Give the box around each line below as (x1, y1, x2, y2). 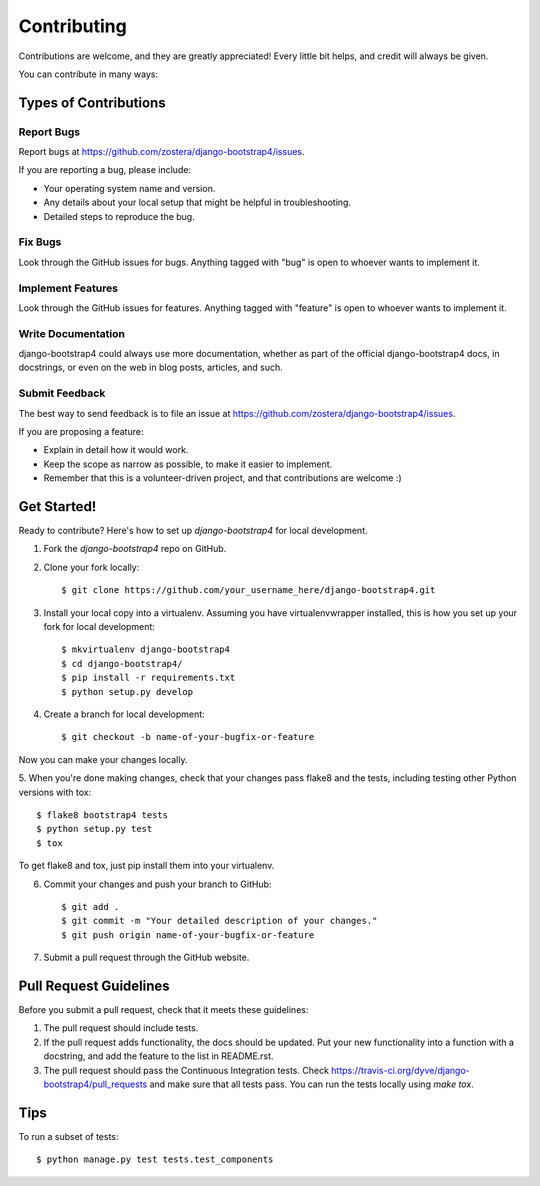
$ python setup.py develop (61, 686, 194, 697)
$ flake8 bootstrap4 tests (36, 809, 169, 820)
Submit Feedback (18, 386, 106, 400)
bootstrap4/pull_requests (43, 1078, 148, 1090)
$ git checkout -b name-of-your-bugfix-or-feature (61, 731, 315, 743)
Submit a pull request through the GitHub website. (43, 951, 250, 964)
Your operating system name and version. (43, 182, 216, 194)
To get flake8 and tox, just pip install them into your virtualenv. (18, 860, 275, 872)
